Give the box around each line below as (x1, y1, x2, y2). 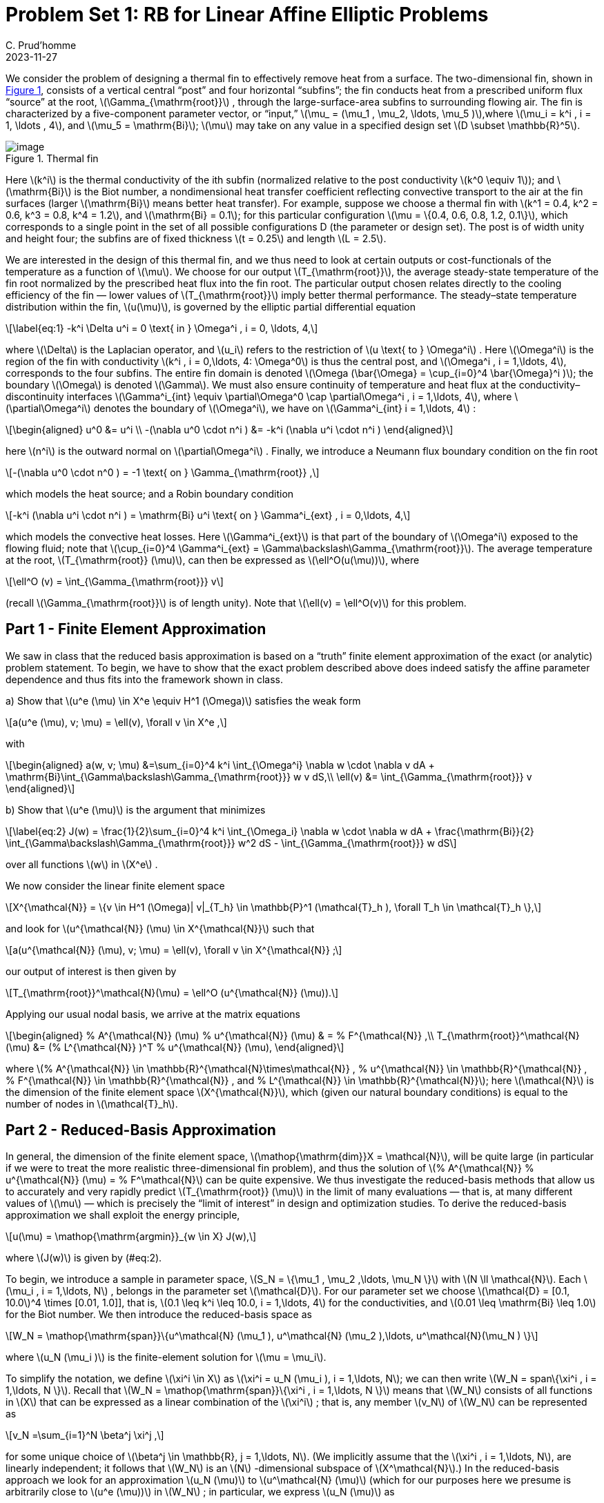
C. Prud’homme (6, 39, 77, 51)
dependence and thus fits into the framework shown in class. (6, 673, 284, 685)
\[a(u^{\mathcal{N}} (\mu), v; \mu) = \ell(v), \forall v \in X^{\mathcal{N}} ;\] (6, 943, 342, 956)
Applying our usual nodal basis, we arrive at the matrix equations (6, 1008, 300, 1020)
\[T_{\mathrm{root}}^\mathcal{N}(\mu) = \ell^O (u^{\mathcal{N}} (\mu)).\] (6, 986, 339, 999)
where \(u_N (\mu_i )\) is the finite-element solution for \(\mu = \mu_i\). (6, 1351, 327, 1364)
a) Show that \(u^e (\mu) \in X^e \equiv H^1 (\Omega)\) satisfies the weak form (6, 694, 361, 707)
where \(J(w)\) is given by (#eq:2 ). (6, 1252, 162, 1264)
